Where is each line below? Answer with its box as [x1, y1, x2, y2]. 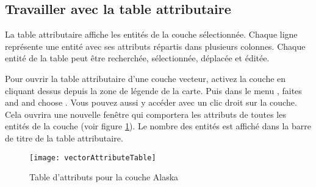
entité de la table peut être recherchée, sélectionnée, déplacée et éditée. [5, 52, 270, 64]
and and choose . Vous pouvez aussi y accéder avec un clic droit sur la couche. [5, 96, 297, 109]
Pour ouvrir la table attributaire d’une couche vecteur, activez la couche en [5, 72, 286, 84]
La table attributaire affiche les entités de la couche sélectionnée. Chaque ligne [5, 28, 298, 41]
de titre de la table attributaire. [5, 131, 123, 144]
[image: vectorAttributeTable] [29, 153, 156, 162]
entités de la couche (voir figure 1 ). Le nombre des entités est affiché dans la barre [5, 120, 311, 132]
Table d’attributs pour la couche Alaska [29, 171, 179, 183]
